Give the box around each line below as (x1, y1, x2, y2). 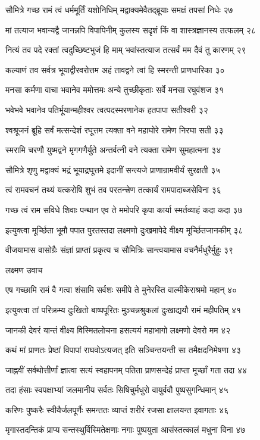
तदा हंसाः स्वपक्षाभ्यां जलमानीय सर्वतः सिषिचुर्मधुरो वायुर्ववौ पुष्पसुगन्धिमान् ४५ (5, 383, 228, 396)
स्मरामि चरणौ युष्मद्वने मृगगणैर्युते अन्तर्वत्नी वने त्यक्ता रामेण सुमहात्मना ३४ (5, 143, 221, 156)
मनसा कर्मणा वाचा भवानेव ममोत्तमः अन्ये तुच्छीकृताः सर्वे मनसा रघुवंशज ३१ (5, 83, 224, 96)
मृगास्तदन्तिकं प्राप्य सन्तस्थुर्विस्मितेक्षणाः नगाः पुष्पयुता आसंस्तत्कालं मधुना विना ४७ (5, 423, 246, 436)
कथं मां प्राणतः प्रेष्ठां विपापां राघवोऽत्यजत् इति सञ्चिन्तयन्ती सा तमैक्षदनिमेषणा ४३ (5, 344, 241, 356)
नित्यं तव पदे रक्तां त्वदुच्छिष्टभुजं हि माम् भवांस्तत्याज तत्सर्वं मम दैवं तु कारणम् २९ (5, 43, 246, 56)
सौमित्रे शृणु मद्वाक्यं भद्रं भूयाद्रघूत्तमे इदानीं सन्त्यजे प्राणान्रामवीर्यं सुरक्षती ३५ (5, 163, 221, 176)
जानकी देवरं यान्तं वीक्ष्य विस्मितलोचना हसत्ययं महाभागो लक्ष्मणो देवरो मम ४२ (5, 323, 231, 336)
